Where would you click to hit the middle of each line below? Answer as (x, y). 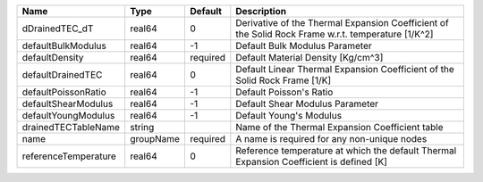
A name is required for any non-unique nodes (331, 139)
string (142, 127)
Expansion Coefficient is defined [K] (312, 162)
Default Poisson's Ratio (284, 92)
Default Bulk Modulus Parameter (304, 46)
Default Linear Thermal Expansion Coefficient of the (345, 69)
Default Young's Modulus (289, 116)
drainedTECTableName (71, 127)
